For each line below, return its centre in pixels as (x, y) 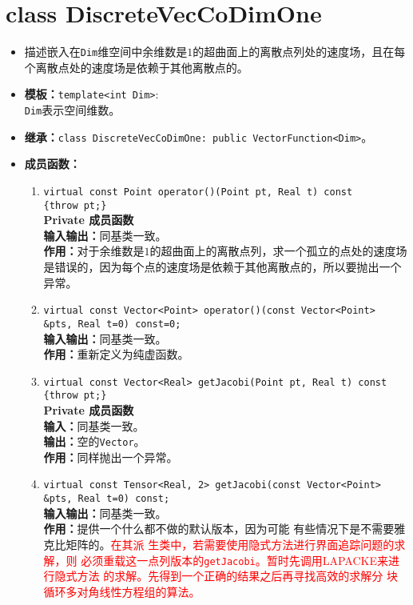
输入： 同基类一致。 (94, 425)
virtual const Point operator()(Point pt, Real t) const (198, 192)
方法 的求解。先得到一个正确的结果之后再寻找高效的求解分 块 (237, 576)
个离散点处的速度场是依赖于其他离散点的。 (136, 67)
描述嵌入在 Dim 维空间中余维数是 (106, 52)
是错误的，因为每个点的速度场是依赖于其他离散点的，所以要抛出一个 (222, 267)
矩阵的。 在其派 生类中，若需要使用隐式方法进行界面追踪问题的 (230, 544)
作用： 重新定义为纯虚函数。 (116, 354)
